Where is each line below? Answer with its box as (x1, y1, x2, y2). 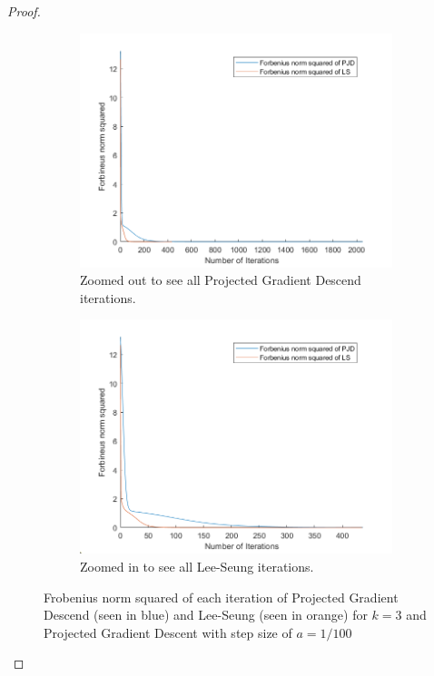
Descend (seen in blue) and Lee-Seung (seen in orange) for (44, 605, 368, 624)
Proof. (7, 2, 41, 20)
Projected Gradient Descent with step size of (44, 622, 292, 642)
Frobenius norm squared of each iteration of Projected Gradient (44, 587, 399, 606)
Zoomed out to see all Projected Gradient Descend (80, 270, 361, 289)
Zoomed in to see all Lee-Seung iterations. (80, 556, 314, 575)
